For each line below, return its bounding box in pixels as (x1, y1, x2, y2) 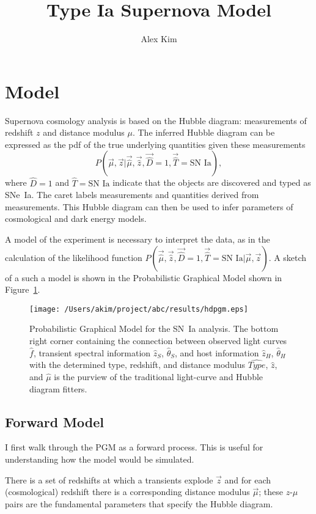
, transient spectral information (33, 346, 151, 359)
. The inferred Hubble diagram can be (132, 126, 275, 139)
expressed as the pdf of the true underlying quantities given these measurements (5, 138, 306, 150)
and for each (224, 473, 271, 486)
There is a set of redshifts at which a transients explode (5, 473, 213, 486)
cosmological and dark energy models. (5, 212, 147, 225)
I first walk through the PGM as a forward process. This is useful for (5, 441, 263, 453)
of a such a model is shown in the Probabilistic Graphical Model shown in (5, 271, 282, 284)
